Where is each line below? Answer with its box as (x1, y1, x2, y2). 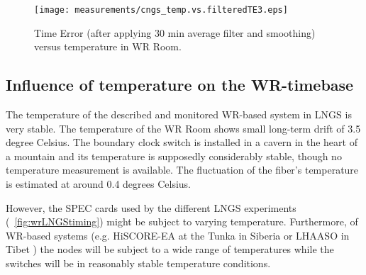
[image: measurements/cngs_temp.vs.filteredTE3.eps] (34, 5, 288, 15)
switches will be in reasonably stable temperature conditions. (6, 255, 271, 270)
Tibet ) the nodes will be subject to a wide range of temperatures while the (6, 242, 334, 257)
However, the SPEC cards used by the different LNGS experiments (6, 200, 296, 215)
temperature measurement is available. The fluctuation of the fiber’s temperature (6, 162, 359, 177)
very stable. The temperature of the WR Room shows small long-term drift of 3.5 (6, 120, 361, 135)
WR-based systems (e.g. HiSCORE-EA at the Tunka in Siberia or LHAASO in (6, 228, 350, 242)
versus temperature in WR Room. (34, 39, 182, 54)
